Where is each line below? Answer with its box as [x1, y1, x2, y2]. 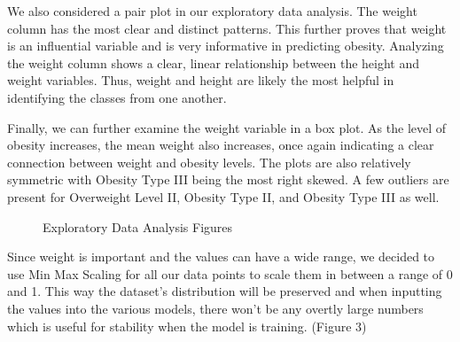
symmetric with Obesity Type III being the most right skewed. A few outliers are [7, 170, 449, 189]
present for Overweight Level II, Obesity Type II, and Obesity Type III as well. [7, 187, 440, 206]
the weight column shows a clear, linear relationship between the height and [7, 53, 420, 72]
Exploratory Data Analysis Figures [43, 217, 233, 236]
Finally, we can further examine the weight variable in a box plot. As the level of [7, 118, 447, 136]
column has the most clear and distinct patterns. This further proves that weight [7, 19, 447, 37]
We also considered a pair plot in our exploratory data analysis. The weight [7, 2, 417, 19]
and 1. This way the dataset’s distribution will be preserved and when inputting [7, 282, 442, 300]
